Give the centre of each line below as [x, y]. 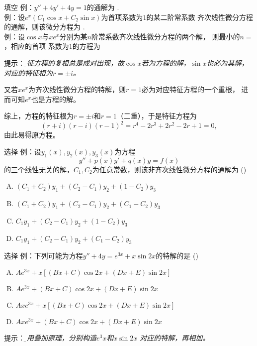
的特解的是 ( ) [177, 255]
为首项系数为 [122, 17]
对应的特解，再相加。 [175, 338]
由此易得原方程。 [32, 135]
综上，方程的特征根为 [39, 116]
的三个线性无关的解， [39, 169]
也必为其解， [227, 62]
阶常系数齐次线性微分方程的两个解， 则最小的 [166, 36]
